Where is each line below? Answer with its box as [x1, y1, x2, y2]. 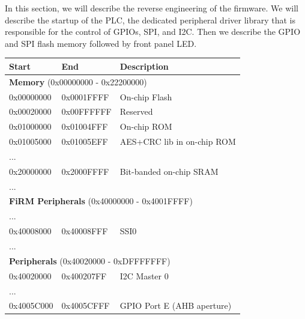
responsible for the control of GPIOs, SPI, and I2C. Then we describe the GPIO [5, 25, 301, 38]
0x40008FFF [61, 225, 108, 237]
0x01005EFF [61, 135, 108, 148]
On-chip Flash [119, 90, 172, 103]
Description [119, 59, 169, 72]
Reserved [119, 105, 153, 118]
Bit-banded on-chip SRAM [119, 165, 219, 177]
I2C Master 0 [119, 269, 169, 282]
